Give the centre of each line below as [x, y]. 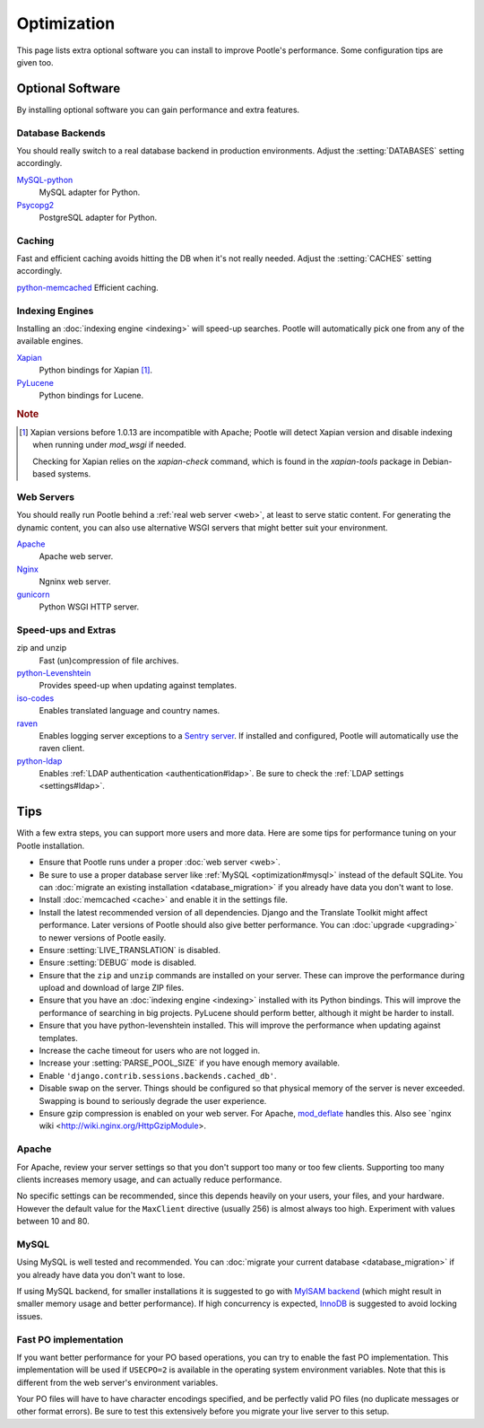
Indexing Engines [55, 311]
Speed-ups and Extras [66, 630]
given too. [35, 62]
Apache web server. [76, 556]
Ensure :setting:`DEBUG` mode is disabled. [118, 963]
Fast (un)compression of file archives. [109, 661]
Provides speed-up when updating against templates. [138, 686]
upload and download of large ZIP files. [112, 988]
